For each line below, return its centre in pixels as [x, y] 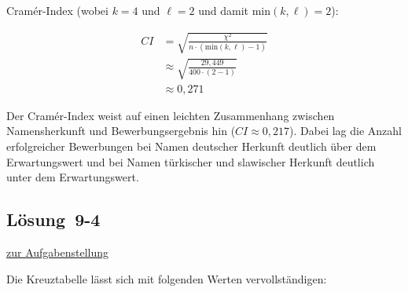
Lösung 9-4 [53, 219]
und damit [223, 10]
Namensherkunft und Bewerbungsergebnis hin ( [121, 131]
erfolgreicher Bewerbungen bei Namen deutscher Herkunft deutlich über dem [191, 146]
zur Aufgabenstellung [58, 252]
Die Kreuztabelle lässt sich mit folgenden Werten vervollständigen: [167, 278]
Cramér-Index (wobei [57, 10]
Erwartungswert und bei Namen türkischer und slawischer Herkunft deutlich [191, 161]
